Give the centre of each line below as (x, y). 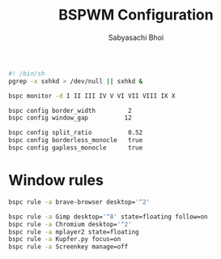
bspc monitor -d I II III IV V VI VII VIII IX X (92, 96)
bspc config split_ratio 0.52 (76, 133)
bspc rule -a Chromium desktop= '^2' (70, 224)
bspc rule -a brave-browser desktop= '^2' (79, 202)
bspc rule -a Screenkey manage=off (68, 247)
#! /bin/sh (27, 73)
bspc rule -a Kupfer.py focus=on (65, 240)
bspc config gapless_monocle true (76, 148)
